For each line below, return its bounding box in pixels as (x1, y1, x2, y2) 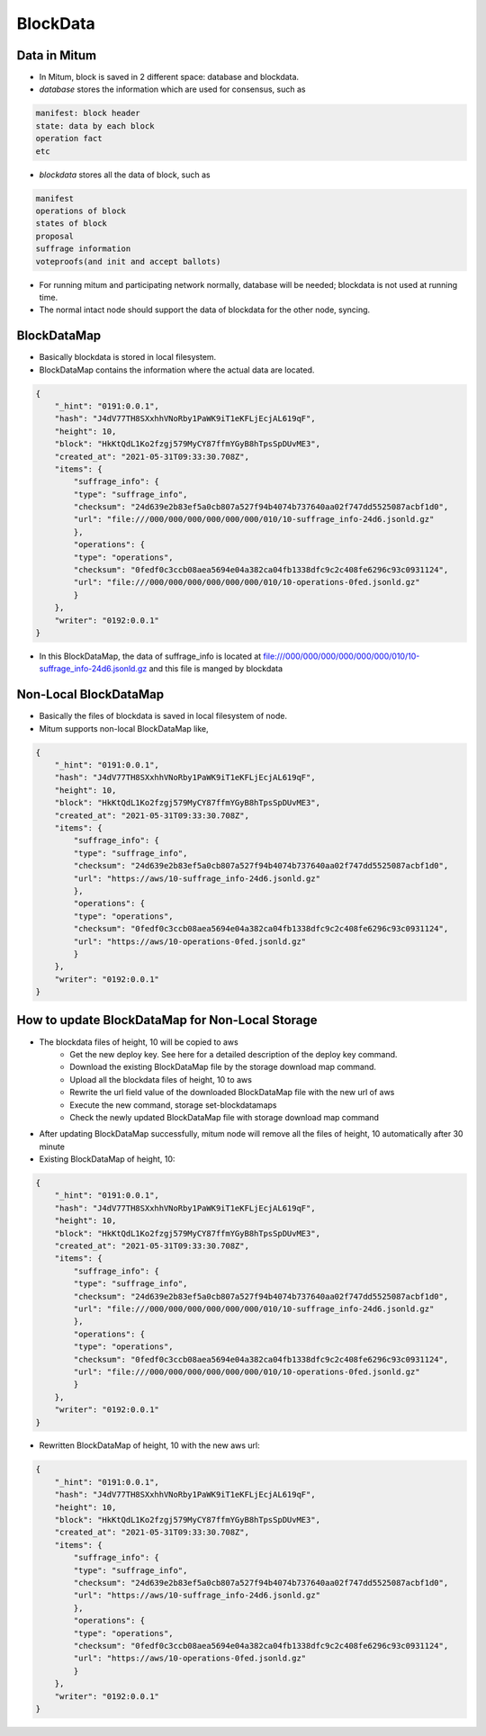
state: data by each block (35, 121, 155, 130)
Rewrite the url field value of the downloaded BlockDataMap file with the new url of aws (69, 1087, 395, 1098)
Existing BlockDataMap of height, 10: (39, 1154, 175, 1165)
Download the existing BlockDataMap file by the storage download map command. (69, 1062, 377, 1073)
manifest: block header (35, 108, 141, 119)
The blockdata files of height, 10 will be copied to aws (39, 1036, 238, 1048)
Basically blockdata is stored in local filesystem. (39, 352, 217, 363)
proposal (35, 230, 75, 241)
